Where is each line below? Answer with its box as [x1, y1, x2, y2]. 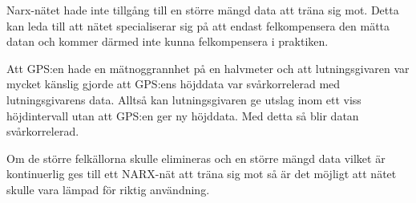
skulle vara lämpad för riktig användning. [6, 181, 210, 197]
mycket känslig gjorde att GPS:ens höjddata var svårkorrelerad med [6, 75, 341, 92]
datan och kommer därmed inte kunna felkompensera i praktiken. [6, 33, 329, 50]
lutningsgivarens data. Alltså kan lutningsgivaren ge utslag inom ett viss [6, 91, 361, 108]
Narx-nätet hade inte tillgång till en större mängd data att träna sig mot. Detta [6, 2, 399, 18]
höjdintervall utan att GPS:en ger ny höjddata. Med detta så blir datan [6, 107, 359, 124]
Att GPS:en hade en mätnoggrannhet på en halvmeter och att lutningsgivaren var [6, 59, 410, 76]
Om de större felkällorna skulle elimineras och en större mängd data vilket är [6, 149, 386, 166]
